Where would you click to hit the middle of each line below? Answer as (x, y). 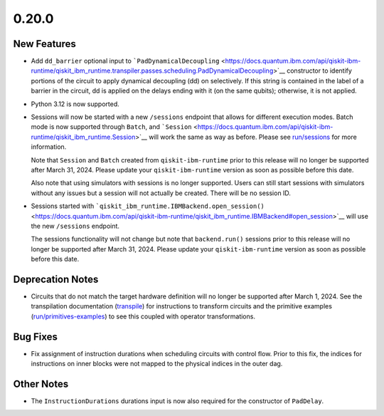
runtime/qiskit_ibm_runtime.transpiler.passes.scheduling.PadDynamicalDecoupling (152, 71)
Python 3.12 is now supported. (75, 104)
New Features (44, 44)
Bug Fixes (36, 337)
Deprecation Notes (56, 279)
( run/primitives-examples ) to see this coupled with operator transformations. (143, 316)
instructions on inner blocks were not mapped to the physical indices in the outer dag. (157, 364)
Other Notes (41, 384)
